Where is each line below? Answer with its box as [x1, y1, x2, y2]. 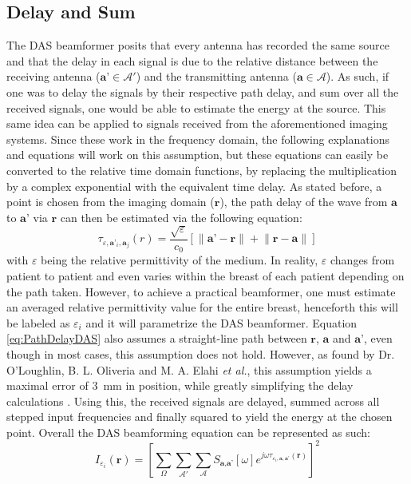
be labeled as [6, 314, 70, 331]
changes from [330, 252, 395, 268]
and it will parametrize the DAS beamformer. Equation [85, 314, 358, 331]
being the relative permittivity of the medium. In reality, [41, 252, 318, 268]
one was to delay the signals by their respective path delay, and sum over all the [6, 83, 399, 100]
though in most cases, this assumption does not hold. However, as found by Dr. [6, 345, 395, 362]
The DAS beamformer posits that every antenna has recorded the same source [6, 37, 389, 54]
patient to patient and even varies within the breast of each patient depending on [6, 267, 405, 284]
